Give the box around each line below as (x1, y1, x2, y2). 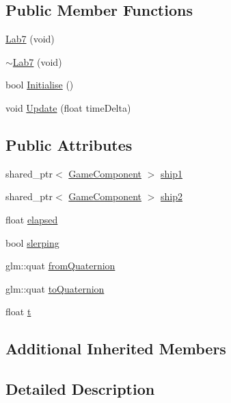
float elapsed (5, 212, 58, 226)
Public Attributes (5, 134, 133, 155)
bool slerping (5, 235, 59, 249)
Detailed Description (5, 378, 155, 400)
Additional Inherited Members (5, 338, 226, 359)
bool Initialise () (5, 77, 74, 92)
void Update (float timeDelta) (5, 100, 131, 114)
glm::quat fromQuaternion (5, 258, 116, 273)
